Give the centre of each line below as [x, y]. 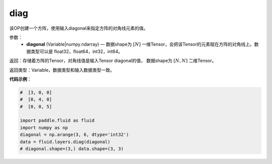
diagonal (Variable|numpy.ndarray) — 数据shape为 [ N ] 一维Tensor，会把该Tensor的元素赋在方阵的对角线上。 [140, 44]
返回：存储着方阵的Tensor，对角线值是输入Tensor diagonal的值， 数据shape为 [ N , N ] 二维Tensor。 [113, 61]
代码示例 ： [20, 79]
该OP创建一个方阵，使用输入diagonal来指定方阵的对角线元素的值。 [79, 28]
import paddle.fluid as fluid [57, 120]
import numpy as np [44, 128]
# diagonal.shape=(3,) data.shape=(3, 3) [72, 149]
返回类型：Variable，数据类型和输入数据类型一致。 [62, 70]
